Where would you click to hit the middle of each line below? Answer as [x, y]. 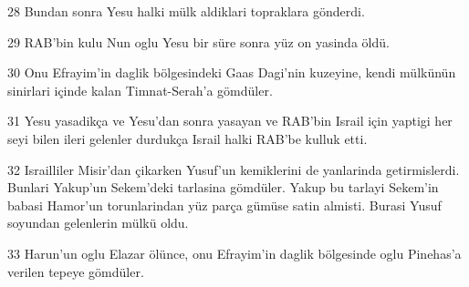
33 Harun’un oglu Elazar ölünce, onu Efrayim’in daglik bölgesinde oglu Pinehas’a [234, 253]
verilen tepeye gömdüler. [76, 271]
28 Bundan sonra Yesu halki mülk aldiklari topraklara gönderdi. [186, 11]
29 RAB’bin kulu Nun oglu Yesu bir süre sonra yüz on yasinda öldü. [198, 41]
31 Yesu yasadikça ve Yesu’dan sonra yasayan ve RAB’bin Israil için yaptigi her [230, 121]
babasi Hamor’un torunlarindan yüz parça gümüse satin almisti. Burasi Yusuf [224, 205]
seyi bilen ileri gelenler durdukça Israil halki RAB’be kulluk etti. [188, 138]
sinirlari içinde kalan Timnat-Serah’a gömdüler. [140, 90]
